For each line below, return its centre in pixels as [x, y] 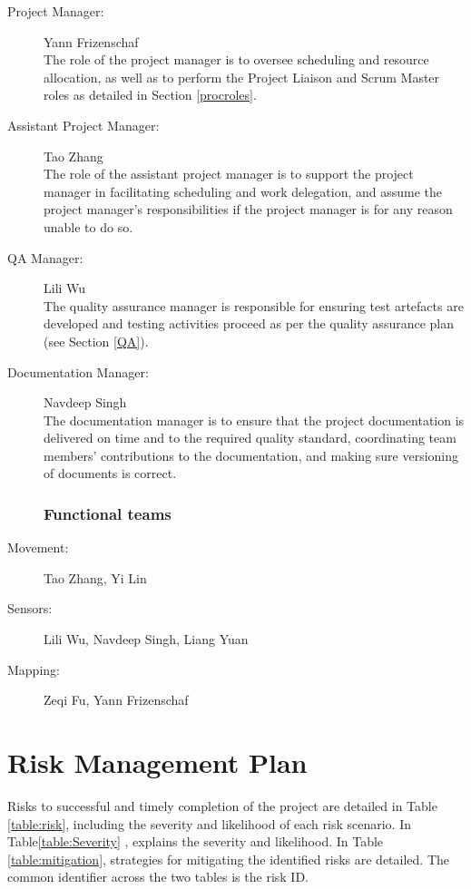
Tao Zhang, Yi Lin [95, 577]
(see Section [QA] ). [96, 341]
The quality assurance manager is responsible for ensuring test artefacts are [254, 305]
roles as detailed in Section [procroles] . [150, 95]
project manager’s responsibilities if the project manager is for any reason [248, 209]
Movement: [38, 547]
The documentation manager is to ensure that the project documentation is [254, 420]
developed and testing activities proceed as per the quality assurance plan [249, 323]
